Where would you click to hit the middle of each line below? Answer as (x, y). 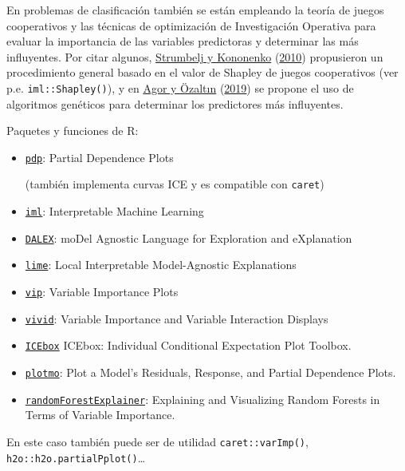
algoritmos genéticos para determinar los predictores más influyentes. (175, 103)
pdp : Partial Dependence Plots (99, 157)
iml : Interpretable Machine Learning (114, 211)
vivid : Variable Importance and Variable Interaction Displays (177, 318)
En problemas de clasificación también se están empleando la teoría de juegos (195, 10)
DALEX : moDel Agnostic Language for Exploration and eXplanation (189, 237)
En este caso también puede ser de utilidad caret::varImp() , (157, 441)
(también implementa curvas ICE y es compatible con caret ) (175, 184)
